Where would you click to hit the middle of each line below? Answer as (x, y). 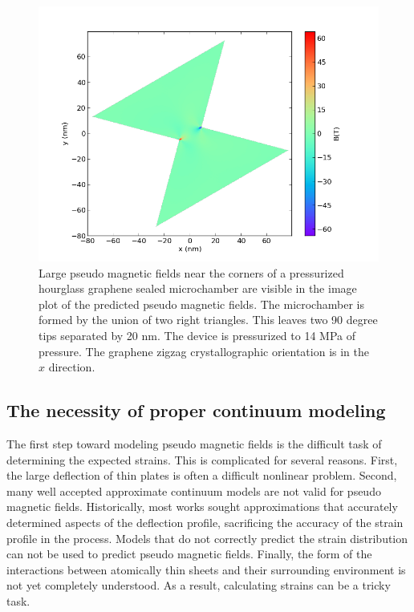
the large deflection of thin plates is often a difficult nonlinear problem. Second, (202, 475)
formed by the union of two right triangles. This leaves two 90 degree (208, 320)
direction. (72, 367)
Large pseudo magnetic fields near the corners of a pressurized (191, 272)
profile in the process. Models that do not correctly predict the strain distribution (207, 538)
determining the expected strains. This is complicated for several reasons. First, (202, 459)
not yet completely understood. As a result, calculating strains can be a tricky (199, 585)
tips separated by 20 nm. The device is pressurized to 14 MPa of (197, 335)
